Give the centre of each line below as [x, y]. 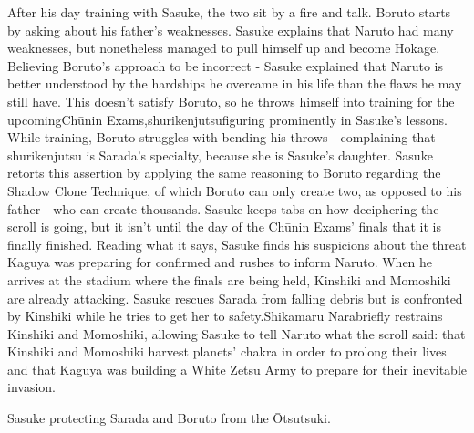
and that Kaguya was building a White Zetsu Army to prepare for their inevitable [237, 369]
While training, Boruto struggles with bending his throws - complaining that [222, 137]
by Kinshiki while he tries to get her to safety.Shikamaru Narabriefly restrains [225, 316]
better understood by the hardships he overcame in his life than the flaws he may [235, 83]
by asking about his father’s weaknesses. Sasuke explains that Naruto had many [231, 30]
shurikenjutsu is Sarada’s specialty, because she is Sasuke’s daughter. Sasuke [220, 155]
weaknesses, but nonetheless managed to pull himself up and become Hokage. [224, 48]
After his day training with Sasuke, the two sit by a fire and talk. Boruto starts [229, 12]
